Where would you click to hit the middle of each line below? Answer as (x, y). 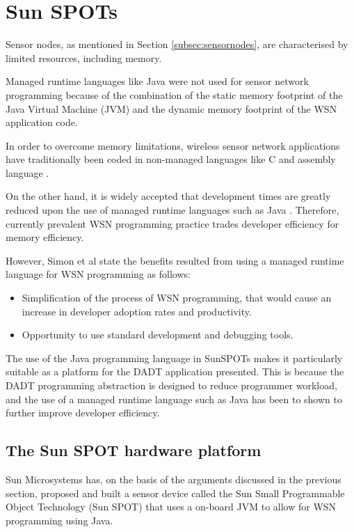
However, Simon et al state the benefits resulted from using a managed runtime (175, 260)
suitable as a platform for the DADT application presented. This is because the (175, 371)
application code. (42, 122)
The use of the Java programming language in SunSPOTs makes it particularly (174, 358)
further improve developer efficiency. (83, 413)
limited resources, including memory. (84, 57)
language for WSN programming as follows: (98, 274)
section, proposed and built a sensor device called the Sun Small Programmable (175, 493)
